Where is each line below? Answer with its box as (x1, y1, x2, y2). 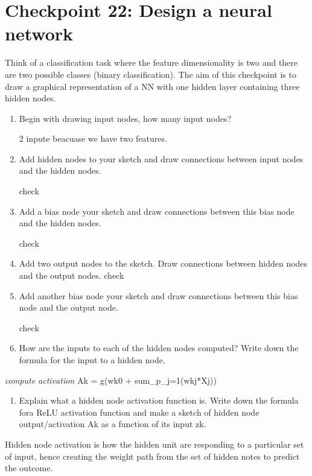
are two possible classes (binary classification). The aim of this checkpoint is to (5, 68, 296, 80)
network (5, 21, 74, 46)
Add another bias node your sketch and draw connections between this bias (19, 289, 298, 302)
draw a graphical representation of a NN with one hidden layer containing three (5, 80, 300, 92)
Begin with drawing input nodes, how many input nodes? (19, 112, 231, 124)
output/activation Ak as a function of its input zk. (19, 417, 206, 430)
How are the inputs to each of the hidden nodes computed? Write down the (19, 341, 299, 354)
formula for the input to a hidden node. (19, 354, 165, 366)
